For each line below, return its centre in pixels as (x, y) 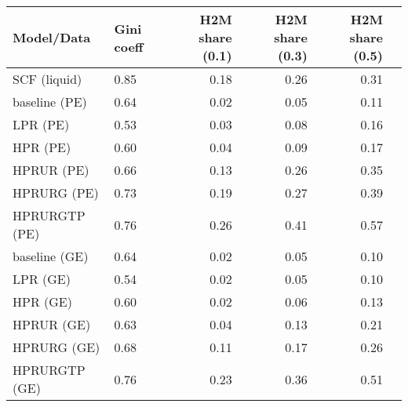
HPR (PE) (42, 147)
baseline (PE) (50, 102)
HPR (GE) (42, 302)
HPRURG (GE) (56, 347)
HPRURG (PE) (56, 193)
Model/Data (52, 37)
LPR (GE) (42, 279)
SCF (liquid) (47, 79)
